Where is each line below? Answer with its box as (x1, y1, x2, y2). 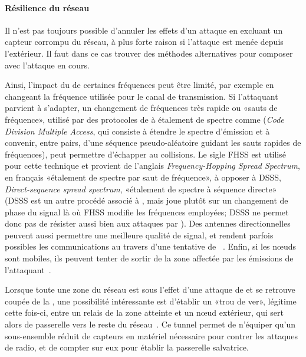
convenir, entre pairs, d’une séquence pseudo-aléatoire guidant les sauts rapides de (5, 136, 301, 149)
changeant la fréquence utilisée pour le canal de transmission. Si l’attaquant (5, 90, 278, 102)
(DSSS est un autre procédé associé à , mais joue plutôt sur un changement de (5, 194, 288, 207)
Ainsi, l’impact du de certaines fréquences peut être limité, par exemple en (5, 78, 274, 91)
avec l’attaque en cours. (5, 58, 90, 71)
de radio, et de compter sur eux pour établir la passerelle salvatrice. (5, 341, 249, 353)
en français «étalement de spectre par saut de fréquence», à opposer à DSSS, (5, 171, 281, 183)
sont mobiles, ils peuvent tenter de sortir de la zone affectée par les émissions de (5, 252, 294, 264)
